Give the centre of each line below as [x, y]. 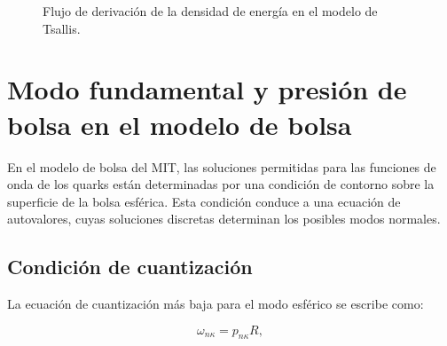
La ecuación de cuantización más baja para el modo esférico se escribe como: [216, 304]
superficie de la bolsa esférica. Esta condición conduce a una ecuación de [204, 201]
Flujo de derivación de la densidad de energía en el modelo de [210, 11]
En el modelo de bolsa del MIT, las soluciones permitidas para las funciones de [222, 166]
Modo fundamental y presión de [207, 89]
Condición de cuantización [130, 267]
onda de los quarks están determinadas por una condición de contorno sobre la [221, 184]
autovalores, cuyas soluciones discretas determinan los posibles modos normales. [224, 219]
